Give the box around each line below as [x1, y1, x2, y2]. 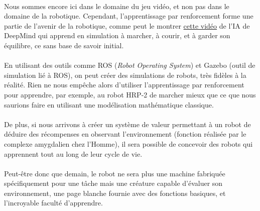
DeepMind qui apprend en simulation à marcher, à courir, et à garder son [4, 30, 230, 41]
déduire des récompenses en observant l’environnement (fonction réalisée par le [4, 129, 246, 139]
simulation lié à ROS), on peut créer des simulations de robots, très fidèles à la [4, 69, 246, 80]
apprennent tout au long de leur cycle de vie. [4, 148, 143, 159]
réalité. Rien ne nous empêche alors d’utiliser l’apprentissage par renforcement [4, 79, 244, 90]
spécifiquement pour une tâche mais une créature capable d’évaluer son [4, 178, 223, 188]
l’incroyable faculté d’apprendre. [4, 197, 103, 208]
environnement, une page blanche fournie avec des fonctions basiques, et [4, 187, 226, 198]
